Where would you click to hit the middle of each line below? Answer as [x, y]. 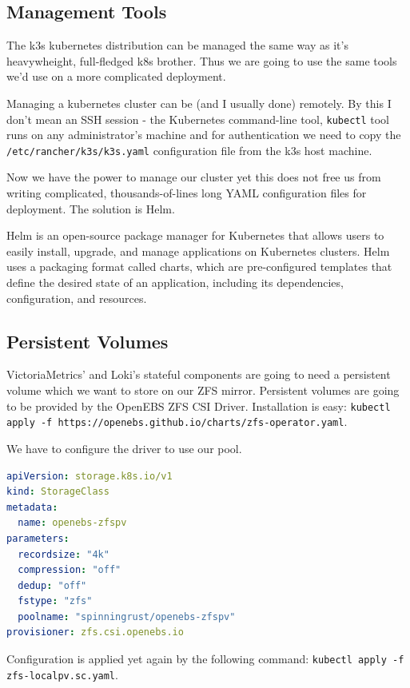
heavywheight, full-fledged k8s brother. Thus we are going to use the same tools [202, 60]
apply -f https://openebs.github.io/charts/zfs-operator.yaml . [177, 422]
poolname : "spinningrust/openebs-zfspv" [127, 616]
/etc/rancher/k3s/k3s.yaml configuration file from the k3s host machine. [189, 150]
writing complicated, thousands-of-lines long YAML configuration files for [187, 193]
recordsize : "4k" [64, 554]
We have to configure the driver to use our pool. [124, 448]
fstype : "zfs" [55, 601]
